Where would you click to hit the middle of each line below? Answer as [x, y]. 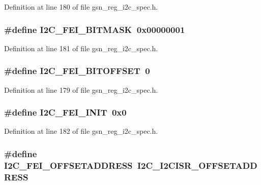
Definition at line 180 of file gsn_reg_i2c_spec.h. [81, 7]
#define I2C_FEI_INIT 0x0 [65, 112]
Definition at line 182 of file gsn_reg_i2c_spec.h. [81, 131]
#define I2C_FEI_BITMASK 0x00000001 [95, 29]
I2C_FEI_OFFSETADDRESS [68, 165]
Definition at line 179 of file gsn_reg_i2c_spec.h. [81, 89]
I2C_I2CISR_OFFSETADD [197, 165]
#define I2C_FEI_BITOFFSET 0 [77, 71]
